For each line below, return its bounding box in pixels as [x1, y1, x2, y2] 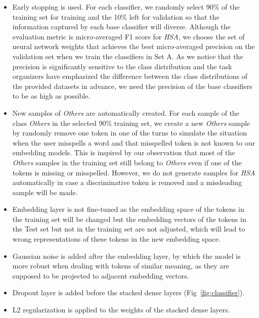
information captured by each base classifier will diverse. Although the [12, 21, 231, 32]
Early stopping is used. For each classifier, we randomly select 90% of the [12, 2, 240, 12]
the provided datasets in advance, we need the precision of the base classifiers [12, 80, 252, 91]
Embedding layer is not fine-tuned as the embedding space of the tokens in [12, 204, 244, 214]
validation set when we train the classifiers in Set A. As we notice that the [12, 51, 243, 61]
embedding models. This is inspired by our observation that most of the [12, 147, 235, 158]
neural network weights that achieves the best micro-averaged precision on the [12, 41, 255, 52]
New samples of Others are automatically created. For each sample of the [12, 107, 240, 118]
